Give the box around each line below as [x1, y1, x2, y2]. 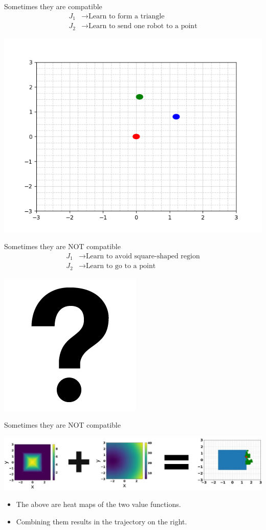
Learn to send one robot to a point [88, 23, 197, 30]
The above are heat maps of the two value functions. [16, 499, 181, 510]
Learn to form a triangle [88, 12, 165, 20]
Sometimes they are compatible [4, 1, 102, 11]
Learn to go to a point [85, 262, 156, 270]
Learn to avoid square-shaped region [85, 252, 200, 260]
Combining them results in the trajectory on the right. [16, 516, 187, 526]
